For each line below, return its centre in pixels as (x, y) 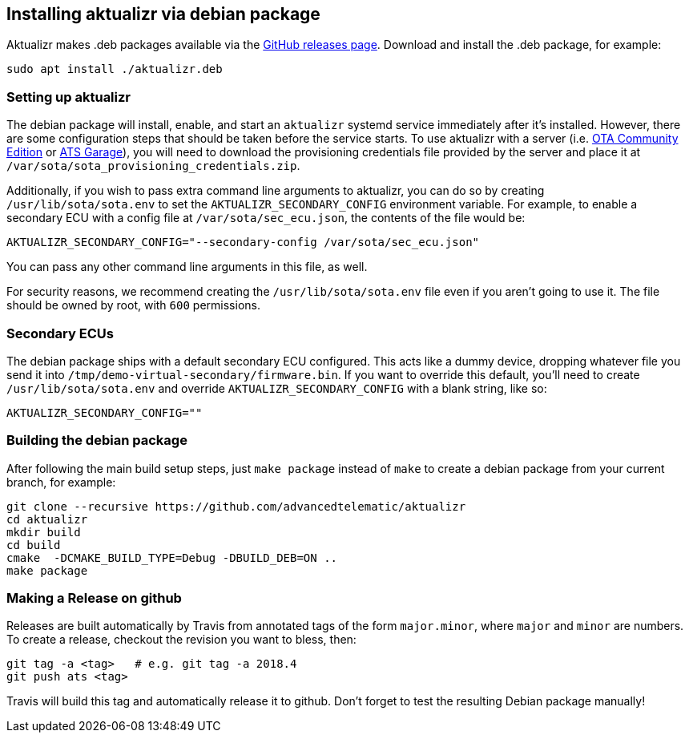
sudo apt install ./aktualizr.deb (115, 69)
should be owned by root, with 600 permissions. (133, 305)
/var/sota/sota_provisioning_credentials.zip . (153, 166)
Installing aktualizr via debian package (163, 14)
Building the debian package (97, 440)
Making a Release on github (94, 598)
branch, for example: (61, 482)
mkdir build (44, 532)
